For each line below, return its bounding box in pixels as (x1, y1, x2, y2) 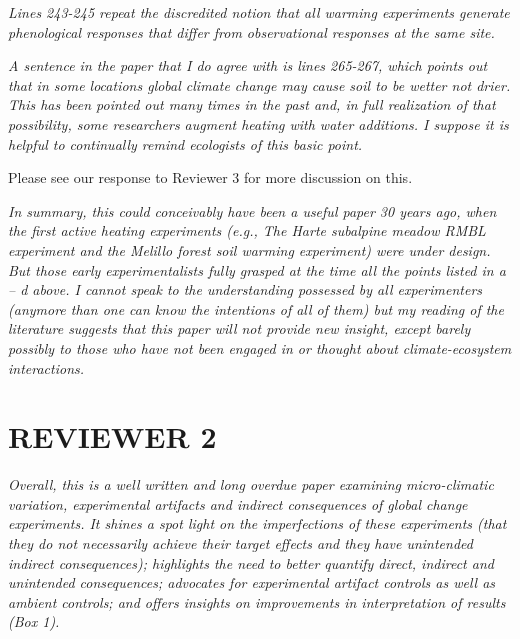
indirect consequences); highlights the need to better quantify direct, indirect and (8, 552, 494, 573)
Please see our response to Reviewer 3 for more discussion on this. (8, 167, 413, 188)
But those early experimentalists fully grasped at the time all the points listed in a (8, 259, 506, 280)
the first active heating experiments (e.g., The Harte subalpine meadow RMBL (8, 220, 486, 241)
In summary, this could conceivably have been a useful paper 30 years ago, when (8, 200, 497, 221)
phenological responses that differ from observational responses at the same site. (8, 21, 495, 42)
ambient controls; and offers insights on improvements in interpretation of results (8, 591, 506, 612)
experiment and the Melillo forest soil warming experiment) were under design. (8, 239, 491, 260)
